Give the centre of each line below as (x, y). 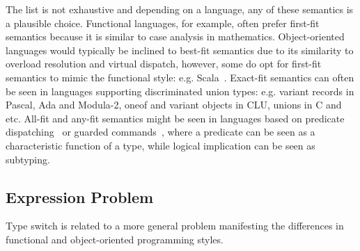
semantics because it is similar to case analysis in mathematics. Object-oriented (175, 37)
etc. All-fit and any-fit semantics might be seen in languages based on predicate (175, 118)
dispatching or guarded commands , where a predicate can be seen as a (161, 132)
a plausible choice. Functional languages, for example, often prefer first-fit (163, 23)
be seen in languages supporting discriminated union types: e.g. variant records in (180, 91)
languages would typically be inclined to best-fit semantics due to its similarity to (180, 50)
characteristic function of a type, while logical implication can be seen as (161, 145)
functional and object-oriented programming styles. (115, 239)
